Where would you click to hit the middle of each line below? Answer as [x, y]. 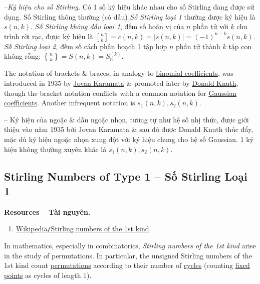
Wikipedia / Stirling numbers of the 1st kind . [83, 229]
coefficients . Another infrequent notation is [70, 103]
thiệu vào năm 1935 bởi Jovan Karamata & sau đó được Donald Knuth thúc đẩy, [129, 129]
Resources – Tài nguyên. [47, 211]
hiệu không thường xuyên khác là [55, 149]
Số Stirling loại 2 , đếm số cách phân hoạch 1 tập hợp [86, 46]
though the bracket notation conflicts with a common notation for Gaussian [120, 93]
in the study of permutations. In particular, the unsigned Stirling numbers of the [128, 255]
